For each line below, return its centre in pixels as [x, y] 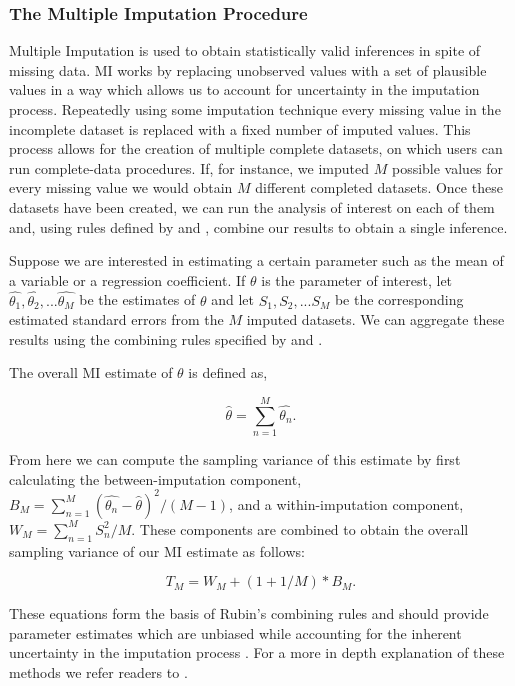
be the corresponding [399, 299]
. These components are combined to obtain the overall [300, 528]
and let [232, 299]
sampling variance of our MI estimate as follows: [157, 550]
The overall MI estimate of [91, 372]
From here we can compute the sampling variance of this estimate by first [235, 459]
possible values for [447, 167]
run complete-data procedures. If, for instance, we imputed [189, 167]
